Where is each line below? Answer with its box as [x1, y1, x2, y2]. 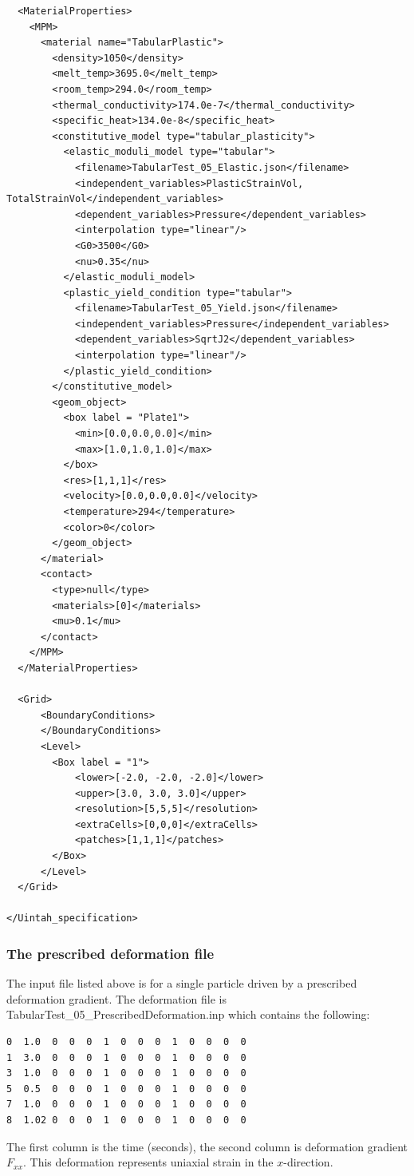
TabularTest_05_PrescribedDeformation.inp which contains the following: [6, 1006, 370, 1023]
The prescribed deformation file [6, 943, 215, 963]
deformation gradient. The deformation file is [6, 990, 227, 1007]
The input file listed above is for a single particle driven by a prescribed [6, 975, 357, 992]
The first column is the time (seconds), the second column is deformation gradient [6, 1138, 408, 1154]
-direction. [283, 1154, 333, 1170]
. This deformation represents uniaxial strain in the [23, 1154, 274, 1170]
